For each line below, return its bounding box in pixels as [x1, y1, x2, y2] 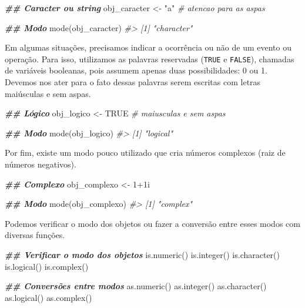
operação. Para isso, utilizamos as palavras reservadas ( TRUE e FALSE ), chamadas [5, 52, 294, 65]
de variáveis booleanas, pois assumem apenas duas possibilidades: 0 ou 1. [5, 64, 267, 76]
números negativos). [5, 158, 76, 170]
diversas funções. [5, 229, 65, 241]
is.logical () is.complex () [5, 260, 89, 272]
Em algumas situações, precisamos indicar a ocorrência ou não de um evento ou [5, 41, 291, 53]
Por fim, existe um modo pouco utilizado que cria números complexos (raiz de [5, 146, 286, 159]
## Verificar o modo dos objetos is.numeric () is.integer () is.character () [5, 248, 280, 260]
